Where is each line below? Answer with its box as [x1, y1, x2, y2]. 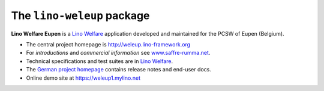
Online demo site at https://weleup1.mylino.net [26, 74, 141, 81]
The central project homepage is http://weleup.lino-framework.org [26, 40, 191, 48]
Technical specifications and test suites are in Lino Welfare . [26, 57, 173, 65]
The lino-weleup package [11, 9, 150, 22]
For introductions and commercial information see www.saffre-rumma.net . [26, 49, 211, 57]
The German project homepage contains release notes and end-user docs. [26, 66, 211, 73]
